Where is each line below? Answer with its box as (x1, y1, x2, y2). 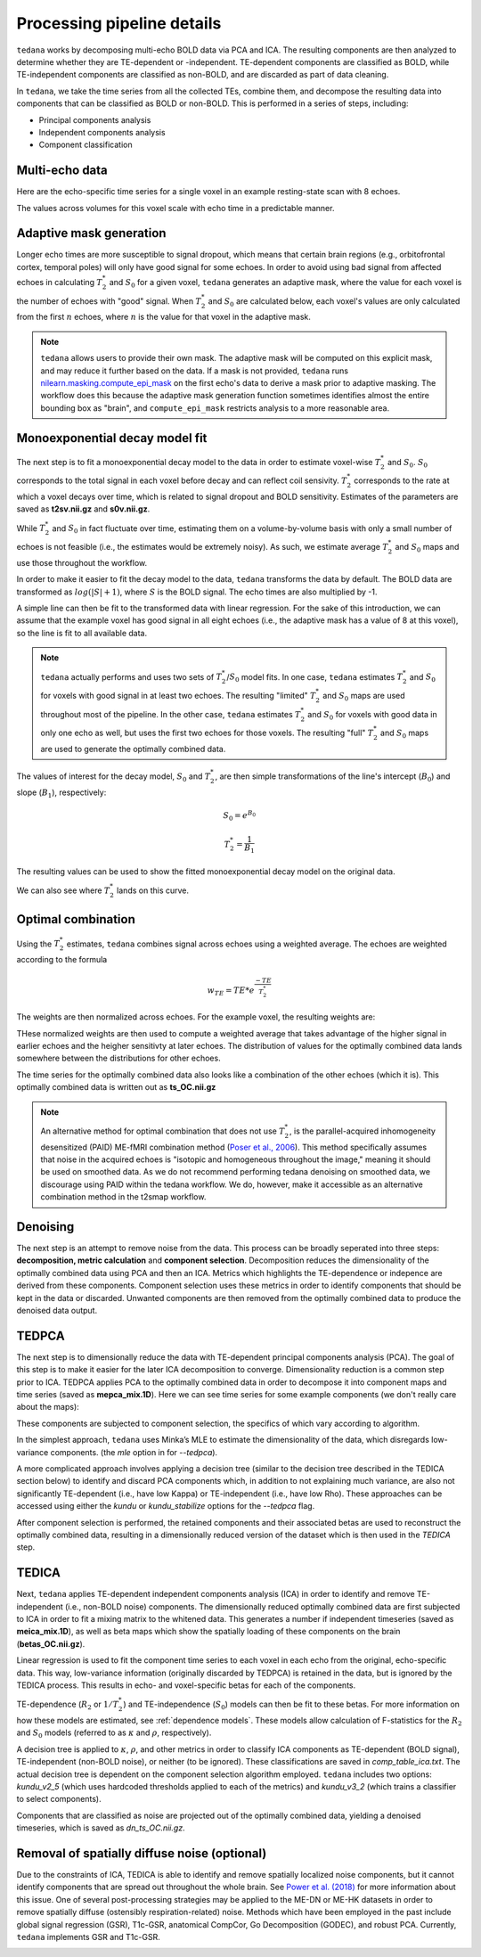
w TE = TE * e (207, 986, 255, 998)
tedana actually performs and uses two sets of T (40, 671, 223, 682)
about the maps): (16, 1402, 79, 1412)
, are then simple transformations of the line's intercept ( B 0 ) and (215, 771, 451, 783)
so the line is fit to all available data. (16, 627, 147, 638)
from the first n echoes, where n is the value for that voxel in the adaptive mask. (16, 312, 311, 323)
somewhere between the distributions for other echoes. (16, 1052, 222, 1064)
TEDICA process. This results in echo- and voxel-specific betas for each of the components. (16, 1680, 356, 1691)
